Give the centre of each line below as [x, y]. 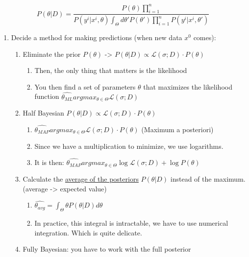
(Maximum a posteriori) [177, 129]
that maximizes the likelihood [188, 86]
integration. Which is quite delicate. [88, 232]
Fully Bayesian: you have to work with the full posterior [107, 249]
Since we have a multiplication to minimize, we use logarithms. [129, 146]
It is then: [49, 162]
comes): [205, 37]
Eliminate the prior [52, 54]
